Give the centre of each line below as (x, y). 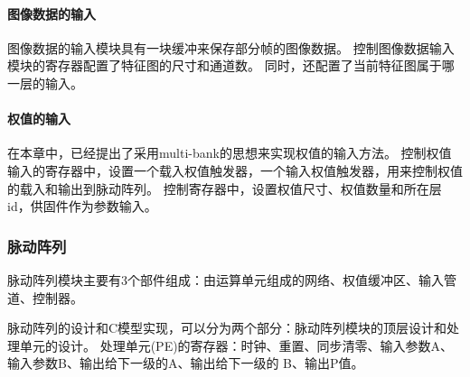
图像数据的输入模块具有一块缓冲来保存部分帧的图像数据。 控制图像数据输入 (231, 47)
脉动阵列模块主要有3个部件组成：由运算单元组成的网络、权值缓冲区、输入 (226, 279)
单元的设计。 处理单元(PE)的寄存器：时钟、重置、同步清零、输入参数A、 (236, 345)
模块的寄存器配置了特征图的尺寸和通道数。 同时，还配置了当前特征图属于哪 (231, 65)
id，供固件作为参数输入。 (82, 206)
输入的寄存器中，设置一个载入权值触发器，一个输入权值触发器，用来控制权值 (235, 170)
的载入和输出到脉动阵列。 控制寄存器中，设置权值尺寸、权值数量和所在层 (225, 188)
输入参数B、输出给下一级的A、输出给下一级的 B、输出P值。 (186, 363)
